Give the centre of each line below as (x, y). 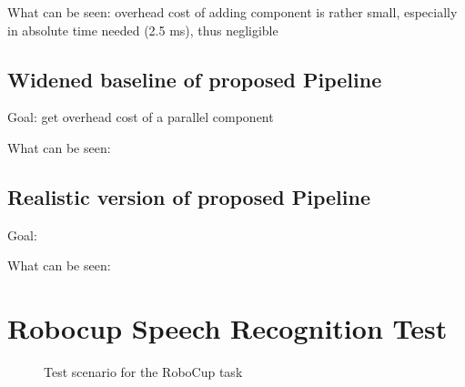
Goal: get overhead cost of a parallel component (141, 117)
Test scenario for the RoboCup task (143, 372)
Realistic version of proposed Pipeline (189, 196)
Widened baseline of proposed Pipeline (195, 79)
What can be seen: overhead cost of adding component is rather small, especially (232, 12)
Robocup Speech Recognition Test (227, 328)
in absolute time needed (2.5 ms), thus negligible (143, 30)
